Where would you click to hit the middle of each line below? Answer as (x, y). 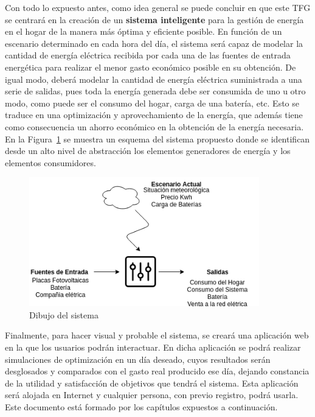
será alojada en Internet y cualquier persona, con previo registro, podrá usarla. (152, 395)
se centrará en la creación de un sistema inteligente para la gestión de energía (154, 19)
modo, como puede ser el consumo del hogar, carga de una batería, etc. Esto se (152, 103)
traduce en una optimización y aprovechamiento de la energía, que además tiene (154, 115)
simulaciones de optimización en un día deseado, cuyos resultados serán (138, 359)
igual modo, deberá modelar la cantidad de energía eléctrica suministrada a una (154, 79)
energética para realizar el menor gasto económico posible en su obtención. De (151, 67)
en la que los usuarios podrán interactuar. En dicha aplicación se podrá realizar (153, 347)
